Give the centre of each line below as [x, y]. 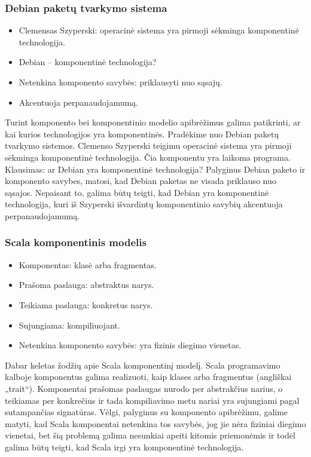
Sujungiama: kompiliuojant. [69, 325]
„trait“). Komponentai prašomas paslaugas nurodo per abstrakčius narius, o [144, 388]
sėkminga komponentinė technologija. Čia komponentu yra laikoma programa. [148, 157]
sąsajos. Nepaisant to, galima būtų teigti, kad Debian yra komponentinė [137, 192]
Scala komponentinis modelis [76, 242]
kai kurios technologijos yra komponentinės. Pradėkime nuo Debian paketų [142, 134]
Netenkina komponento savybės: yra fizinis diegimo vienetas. [130, 345]
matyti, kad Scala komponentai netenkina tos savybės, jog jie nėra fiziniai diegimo [155, 423]
